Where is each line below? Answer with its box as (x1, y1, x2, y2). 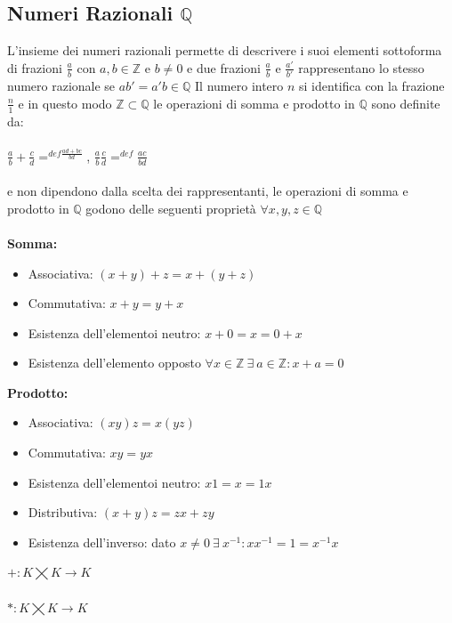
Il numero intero (195, 77, 284, 95)
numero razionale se (7, 77, 116, 95)
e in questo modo (18, 93, 112, 112)
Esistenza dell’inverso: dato (28, 532, 176, 551)
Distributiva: (28, 503, 98, 522)
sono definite (371, 93, 440, 112)
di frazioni (7, 58, 62, 77)
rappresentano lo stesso (298, 58, 424, 77)
